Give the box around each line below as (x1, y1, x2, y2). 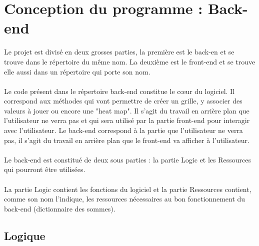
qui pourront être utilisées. (4, 164, 85, 174)
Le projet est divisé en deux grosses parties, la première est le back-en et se (4, 46, 234, 57)
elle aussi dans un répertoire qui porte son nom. (4, 66, 150, 76)
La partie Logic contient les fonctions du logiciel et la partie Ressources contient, (4, 183, 251, 194)
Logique (4, 227, 45, 243)
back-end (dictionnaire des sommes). (4, 203, 115, 213)
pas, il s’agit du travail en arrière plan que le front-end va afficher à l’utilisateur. (4, 134, 249, 145)
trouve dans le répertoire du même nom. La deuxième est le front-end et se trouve (4, 56, 255, 66)
